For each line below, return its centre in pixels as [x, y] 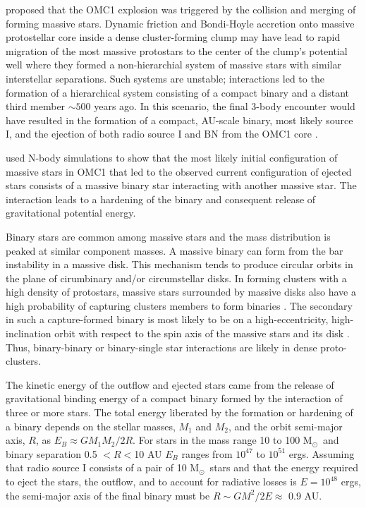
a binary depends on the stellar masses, [91, 426]
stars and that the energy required [284, 467]
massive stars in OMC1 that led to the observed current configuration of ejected [179, 171]
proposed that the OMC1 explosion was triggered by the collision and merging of [181, 9]
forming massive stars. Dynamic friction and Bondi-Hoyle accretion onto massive [180, 23]
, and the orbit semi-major [285, 426]
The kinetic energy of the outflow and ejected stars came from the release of [170, 384]
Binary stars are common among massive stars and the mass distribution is [168, 236]
